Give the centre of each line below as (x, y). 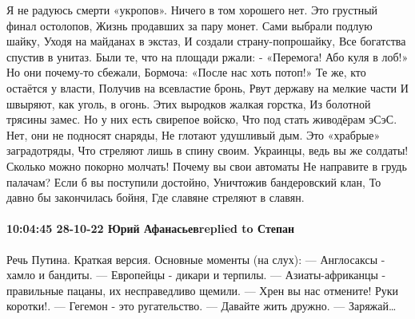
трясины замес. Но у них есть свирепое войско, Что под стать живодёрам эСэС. (202, 119)
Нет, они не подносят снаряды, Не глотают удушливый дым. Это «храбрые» (194, 134)
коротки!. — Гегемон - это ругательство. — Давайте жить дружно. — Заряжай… (202, 306)
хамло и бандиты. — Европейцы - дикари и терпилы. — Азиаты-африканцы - (196, 275)
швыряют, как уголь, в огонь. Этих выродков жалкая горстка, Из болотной (189, 103)
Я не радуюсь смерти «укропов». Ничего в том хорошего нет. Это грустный (192, 10)
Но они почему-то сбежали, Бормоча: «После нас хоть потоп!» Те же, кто (186, 72)
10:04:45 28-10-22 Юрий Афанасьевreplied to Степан (151, 228)
